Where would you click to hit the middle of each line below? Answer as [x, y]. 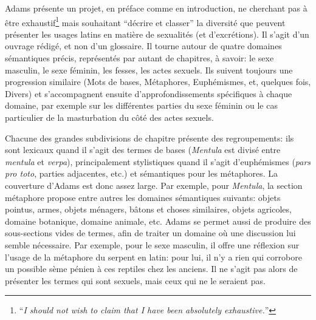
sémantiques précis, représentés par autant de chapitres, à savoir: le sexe [139, 58]
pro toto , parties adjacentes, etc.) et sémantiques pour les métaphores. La [142, 173]
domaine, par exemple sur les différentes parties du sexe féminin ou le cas [141, 105]
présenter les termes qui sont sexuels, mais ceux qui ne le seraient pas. [135, 280]
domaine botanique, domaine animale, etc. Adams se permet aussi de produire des [158, 221]
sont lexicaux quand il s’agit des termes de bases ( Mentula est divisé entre [143, 150]
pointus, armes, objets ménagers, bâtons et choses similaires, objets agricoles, [148, 209]
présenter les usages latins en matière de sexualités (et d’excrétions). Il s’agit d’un [157, 34]
